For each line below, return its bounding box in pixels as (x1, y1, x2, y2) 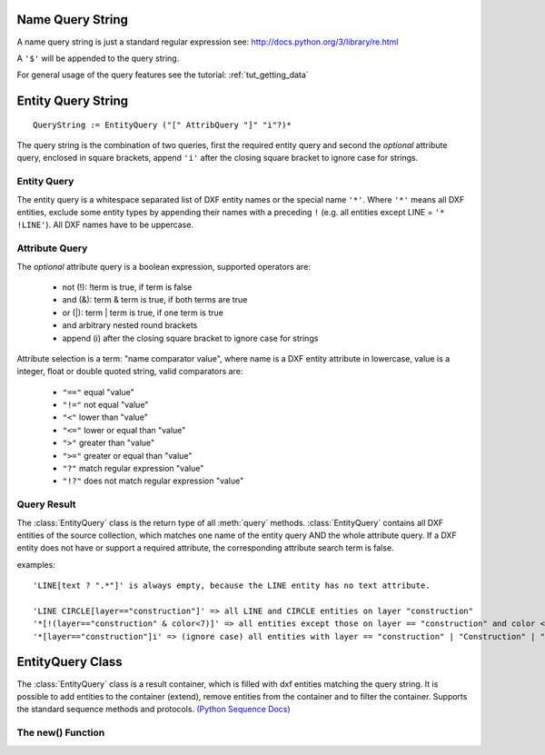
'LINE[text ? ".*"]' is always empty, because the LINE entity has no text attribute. (33, 581, 431, 591)
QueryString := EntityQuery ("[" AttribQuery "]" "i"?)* (33, 119, 292, 130)
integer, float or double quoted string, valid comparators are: (16, 366, 243, 377)
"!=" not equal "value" (62, 400, 149, 411)
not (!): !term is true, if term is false (62, 282, 193, 293)
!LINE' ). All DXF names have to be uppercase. (16, 219, 194, 231)
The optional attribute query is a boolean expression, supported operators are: (16, 261, 311, 272)
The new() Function (16, 727, 105, 740)
